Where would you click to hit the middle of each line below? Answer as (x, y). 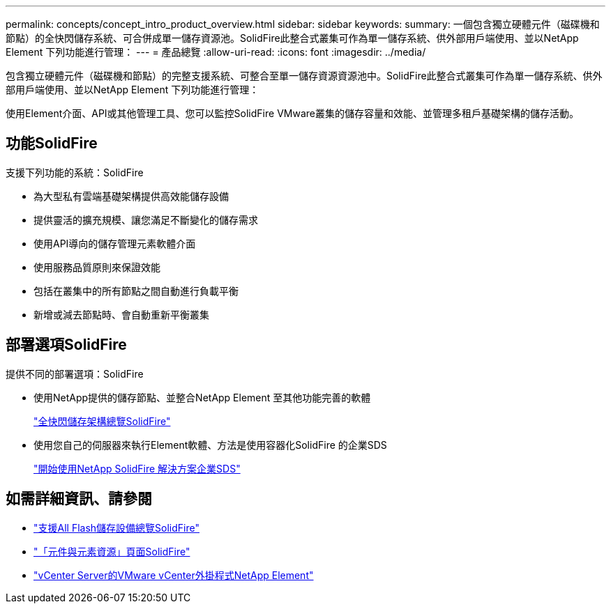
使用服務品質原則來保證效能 (97, 267)
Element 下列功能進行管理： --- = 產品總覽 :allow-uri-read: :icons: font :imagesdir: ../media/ (216, 52)
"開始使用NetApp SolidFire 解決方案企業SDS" (137, 468)
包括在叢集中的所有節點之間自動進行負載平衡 (136, 291)
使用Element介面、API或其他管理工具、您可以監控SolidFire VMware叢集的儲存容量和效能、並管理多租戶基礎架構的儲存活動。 (292, 113)
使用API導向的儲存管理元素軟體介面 (115, 243)
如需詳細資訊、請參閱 (79, 499)
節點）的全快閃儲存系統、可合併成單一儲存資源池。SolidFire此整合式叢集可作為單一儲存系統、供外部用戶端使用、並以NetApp (292, 38)
